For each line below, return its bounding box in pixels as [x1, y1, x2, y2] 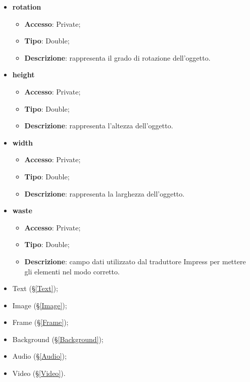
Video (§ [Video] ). [12, 368, 66, 378]
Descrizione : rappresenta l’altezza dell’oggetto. [24, 120, 173, 131]
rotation [12, 2, 41, 12]
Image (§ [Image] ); [12, 300, 67, 310]
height [12, 69, 35, 80]
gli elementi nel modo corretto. [24, 266, 120, 276]
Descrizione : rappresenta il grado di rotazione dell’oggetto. [24, 52, 211, 63]
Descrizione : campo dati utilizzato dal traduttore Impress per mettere [24, 256, 246, 266]
